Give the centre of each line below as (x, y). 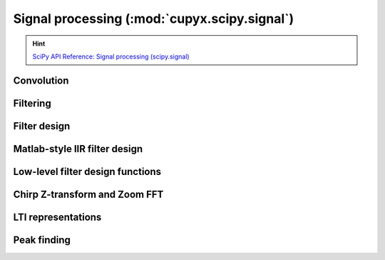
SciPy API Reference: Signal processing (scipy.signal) (111, 56)
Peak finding (42, 240)
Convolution (41, 80)
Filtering (32, 103)
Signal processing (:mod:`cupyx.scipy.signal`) (154, 19)
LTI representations (57, 217)
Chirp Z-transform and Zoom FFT (88, 194)
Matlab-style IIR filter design (78, 149)
